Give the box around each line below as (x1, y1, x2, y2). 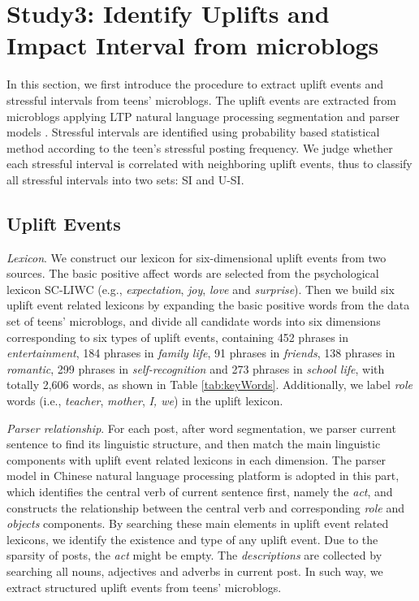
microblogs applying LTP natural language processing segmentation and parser (6, 107, 400, 124)
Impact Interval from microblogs (6, 28, 379, 62)
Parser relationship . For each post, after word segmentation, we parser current (6, 419, 396, 436)
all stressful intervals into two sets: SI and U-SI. (6, 171, 244, 188)
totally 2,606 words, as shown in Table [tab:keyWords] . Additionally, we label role (6, 376, 413, 393)
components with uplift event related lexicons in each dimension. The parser (6, 451, 387, 468)
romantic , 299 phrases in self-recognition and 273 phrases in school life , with (6, 360, 385, 377)
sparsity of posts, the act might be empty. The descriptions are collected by (6, 547, 382, 564)
